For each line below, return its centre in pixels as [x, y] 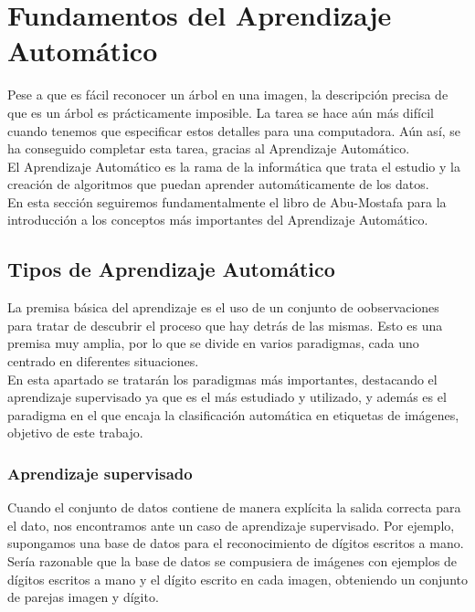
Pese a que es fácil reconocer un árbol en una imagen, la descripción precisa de [228, 95]
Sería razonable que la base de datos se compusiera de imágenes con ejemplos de [232, 561]
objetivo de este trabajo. [75, 433]
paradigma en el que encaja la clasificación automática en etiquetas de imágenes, [233, 414]
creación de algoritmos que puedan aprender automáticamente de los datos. [218, 184]
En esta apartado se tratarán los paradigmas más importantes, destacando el [222, 379]
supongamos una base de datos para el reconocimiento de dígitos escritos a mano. [236, 543]
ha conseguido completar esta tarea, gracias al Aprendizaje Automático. [209, 148]
